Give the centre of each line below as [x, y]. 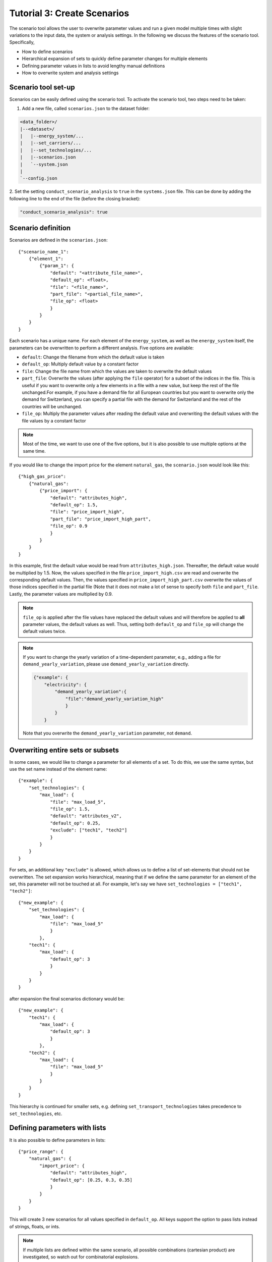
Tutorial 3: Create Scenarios [69, 13]
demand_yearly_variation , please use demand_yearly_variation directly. [106, 664]
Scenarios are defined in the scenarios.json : [58, 240]
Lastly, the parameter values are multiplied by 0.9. [61, 594]
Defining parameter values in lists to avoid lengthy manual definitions [93, 66]
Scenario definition [40, 228]
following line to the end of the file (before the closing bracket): [75, 198]
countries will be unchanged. [52, 406]
